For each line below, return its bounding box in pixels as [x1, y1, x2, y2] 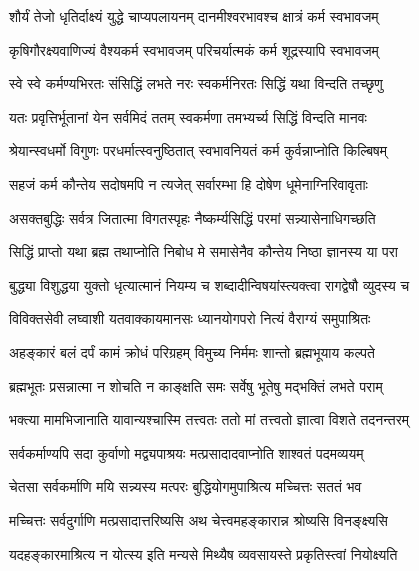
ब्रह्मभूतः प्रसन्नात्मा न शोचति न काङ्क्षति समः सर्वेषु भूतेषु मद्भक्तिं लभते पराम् [9, 375, 383, 396]
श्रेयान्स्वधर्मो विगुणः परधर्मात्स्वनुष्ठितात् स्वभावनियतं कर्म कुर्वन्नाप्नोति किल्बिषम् [9, 140, 388, 161]
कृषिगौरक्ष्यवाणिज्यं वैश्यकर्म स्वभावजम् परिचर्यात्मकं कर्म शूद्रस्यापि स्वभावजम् [9, 39, 379, 60]
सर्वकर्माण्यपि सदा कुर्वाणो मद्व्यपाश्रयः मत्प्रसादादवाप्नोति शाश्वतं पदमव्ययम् [9, 442, 364, 463]
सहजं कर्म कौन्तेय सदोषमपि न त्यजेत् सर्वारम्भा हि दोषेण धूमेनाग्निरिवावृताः [9, 173, 368, 194]
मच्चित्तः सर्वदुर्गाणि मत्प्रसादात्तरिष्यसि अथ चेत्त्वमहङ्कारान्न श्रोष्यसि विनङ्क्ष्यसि [9, 509, 388, 530]
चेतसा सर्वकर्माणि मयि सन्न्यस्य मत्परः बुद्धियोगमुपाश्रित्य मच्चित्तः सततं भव [9, 476, 362, 497]
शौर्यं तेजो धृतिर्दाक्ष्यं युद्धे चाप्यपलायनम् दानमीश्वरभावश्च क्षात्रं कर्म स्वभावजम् [9, 6, 379, 26]
